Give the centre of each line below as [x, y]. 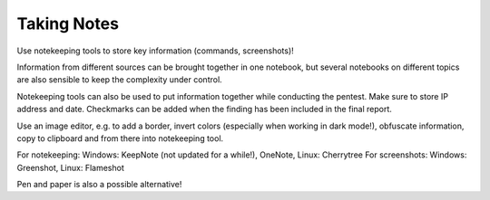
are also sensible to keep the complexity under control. [119, 80]
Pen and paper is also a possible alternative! [99, 185]
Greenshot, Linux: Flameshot [70, 167]
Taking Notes [68, 24]
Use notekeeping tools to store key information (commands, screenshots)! [155, 51]
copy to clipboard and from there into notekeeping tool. [120, 138]
